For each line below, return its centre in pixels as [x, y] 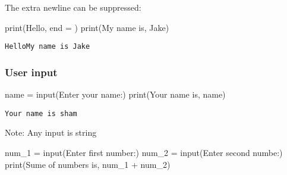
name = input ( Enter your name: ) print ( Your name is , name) [115, 94]
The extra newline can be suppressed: [73, 7]
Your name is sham [41, 113]
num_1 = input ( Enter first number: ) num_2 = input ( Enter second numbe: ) [144, 152]
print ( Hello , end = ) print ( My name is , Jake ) [87, 27]
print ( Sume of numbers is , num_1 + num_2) [88, 164]
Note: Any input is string [51, 132]
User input [31, 72]
